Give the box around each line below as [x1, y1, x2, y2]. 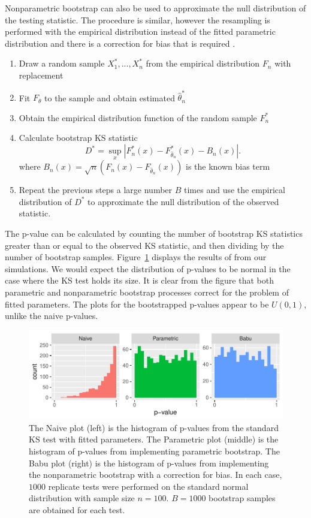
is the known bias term [185, 160, 270, 173]
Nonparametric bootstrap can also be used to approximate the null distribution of [5, 2, 306, 14]
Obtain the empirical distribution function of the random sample [19, 111, 257, 124]
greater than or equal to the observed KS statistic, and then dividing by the [5, 239, 284, 251]
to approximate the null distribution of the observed [87, 195, 279, 207]
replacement [19, 68, 64, 81]
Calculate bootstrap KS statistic [19, 131, 138, 144]
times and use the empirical [184, 183, 285, 196]
